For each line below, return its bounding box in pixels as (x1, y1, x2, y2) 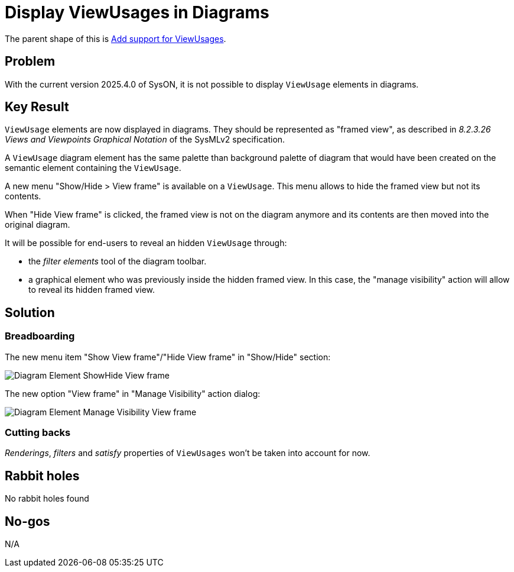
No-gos (5, 513, 50, 529)
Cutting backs (5, 426, 71, 439)
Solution (5, 305, 55, 320)
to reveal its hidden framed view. (28, 285, 155, 295)
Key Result (5, 99, 69, 115)
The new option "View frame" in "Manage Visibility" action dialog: (5, 388, 261, 399)
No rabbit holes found (5, 493, 89, 504)
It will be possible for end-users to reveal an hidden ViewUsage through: (5, 238, 287, 248)
